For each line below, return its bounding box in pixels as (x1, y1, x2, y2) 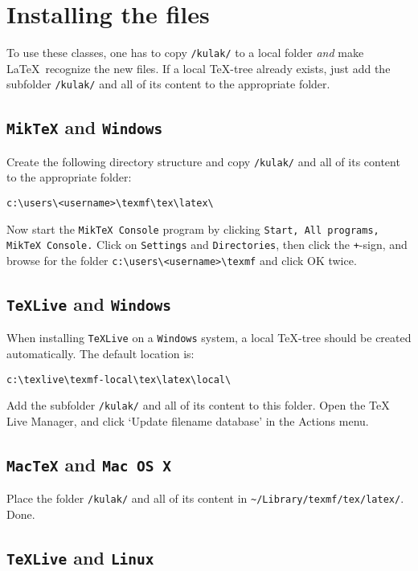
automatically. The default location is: (6, 345, 195, 362)
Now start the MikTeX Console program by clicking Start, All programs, (6, 220, 379, 237)
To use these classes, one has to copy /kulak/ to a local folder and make (6, 44, 364, 61)
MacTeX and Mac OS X (6, 452, 172, 477)
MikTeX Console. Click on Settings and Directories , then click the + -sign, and (6, 236, 408, 253)
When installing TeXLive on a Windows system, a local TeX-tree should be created (6, 329, 412, 346)
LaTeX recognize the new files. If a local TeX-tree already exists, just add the (6, 59, 391, 76)
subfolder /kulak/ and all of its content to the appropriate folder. (6, 75, 330, 92)
